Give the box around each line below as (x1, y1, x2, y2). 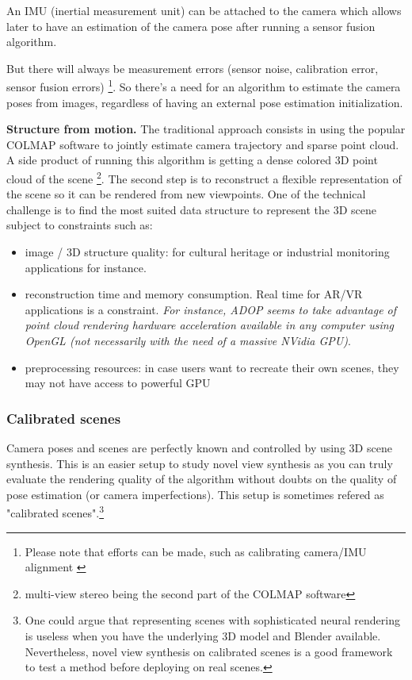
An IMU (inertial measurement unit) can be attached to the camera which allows (6, 2, 402, 18)
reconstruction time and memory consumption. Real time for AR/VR (25, 286, 363, 302)
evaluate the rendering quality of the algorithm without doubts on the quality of (6, 471, 397, 487)
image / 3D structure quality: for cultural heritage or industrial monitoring (25, 244, 390, 260)
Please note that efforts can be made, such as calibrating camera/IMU (25, 543, 367, 559)
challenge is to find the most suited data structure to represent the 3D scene (6, 201, 377, 217)
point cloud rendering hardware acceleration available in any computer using (25, 317, 394, 333)
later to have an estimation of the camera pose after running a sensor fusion (6, 17, 376, 34)
